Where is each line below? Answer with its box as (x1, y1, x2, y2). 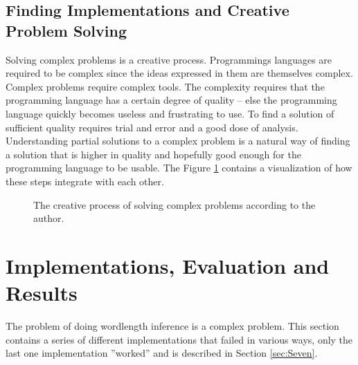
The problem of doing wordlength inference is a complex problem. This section (6, 319, 339, 333)
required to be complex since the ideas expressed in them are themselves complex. (6, 66, 353, 80)
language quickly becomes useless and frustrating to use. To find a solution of (6, 106, 334, 120)
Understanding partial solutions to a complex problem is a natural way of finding (6, 133, 350, 148)
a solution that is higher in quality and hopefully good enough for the (6, 147, 301, 161)
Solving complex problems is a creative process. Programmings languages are (6, 52, 332, 66)
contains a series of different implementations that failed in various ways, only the (6, 332, 353, 346)
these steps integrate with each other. (6, 174, 164, 188)
